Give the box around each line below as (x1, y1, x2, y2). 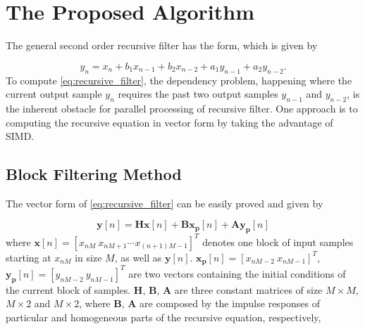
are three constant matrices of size (174, 282, 323, 297)
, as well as (114, 250, 162, 264)
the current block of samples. (6, 282, 131, 297)
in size (75, 250, 102, 264)
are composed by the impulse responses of (140, 296, 321, 311)
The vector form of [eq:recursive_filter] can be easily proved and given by (6, 195, 323, 210)
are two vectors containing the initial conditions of (128, 266, 346, 280)
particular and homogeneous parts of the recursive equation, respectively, (6, 309, 321, 324)
